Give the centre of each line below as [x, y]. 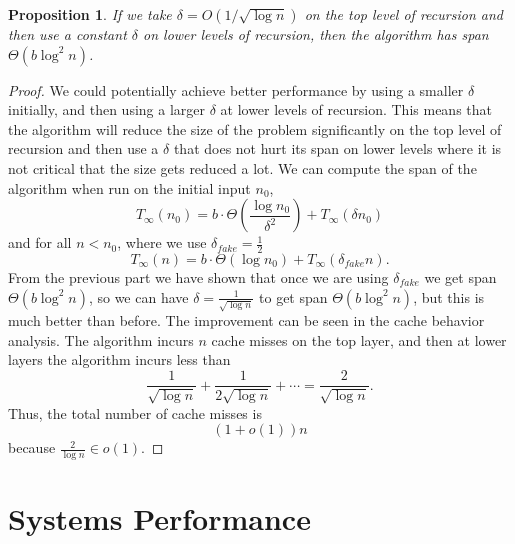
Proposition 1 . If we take [90, 14]
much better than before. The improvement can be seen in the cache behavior [246, 320]
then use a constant [67, 34]
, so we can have [138, 296]
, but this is [449, 296]
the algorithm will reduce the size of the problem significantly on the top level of [255, 128]
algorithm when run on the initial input [129, 187]
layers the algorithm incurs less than [119, 359]
